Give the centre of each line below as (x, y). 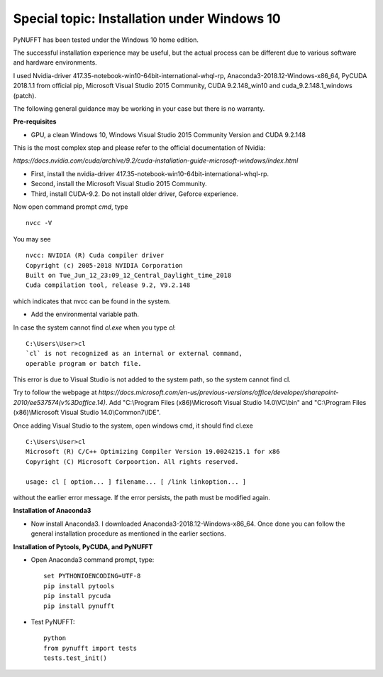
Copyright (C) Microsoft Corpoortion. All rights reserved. (132, 461)
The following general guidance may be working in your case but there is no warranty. (139, 108)
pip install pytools (79, 586)
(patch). (25, 95)
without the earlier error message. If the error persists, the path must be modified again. (142, 498)
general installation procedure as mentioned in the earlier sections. (128, 534)
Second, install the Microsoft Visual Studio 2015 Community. (119, 184)
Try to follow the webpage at (55, 392)
